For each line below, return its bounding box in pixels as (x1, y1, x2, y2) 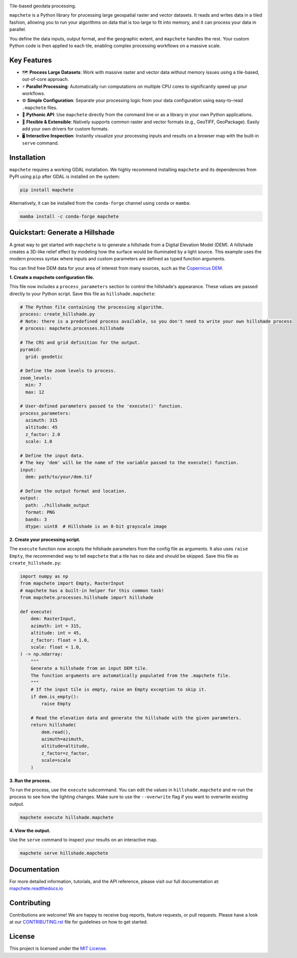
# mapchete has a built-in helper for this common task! (20, 587, 164, 594)
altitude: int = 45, (30, 630, 82, 636)
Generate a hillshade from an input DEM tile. (30, 665, 149, 671)
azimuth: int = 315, (30, 623, 82, 629)
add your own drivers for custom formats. (22, 125, 109, 131)
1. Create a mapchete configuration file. (9, 275, 95, 281)
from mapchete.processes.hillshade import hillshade (20, 595, 154, 601)
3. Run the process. (9, 778, 52, 784)
